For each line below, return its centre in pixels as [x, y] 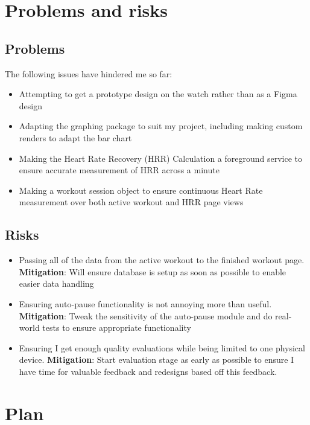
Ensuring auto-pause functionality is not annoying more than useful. [145, 303]
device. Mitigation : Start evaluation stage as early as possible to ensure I [157, 359]
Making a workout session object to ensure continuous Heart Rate [141, 190]
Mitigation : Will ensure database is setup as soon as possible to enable [153, 271]
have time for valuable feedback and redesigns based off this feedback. [148, 371]
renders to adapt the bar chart [75, 137]
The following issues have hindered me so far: [89, 73]
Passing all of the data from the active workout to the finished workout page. [162, 260]
